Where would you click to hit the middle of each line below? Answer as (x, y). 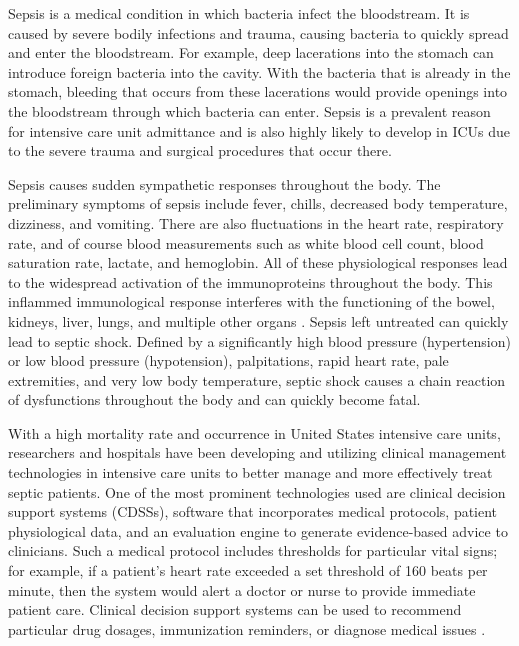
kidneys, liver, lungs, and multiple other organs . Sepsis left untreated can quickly (258, 320)
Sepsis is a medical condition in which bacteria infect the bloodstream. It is (239, 13)
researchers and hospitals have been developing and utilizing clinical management (257, 452)
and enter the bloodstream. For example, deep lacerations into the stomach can (251, 52)
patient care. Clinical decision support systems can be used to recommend (235, 609)
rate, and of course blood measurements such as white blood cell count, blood (246, 242)
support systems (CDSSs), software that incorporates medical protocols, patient (253, 511)
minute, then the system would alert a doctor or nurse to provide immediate (242, 589)
